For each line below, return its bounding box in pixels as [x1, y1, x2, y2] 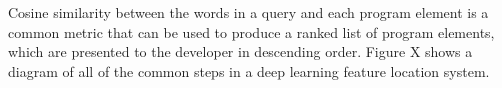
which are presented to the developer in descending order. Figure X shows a [8, 41, 473, 62]
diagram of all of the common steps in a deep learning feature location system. [8, 60, 490, 81]
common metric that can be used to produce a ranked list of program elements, [8, 21, 495, 42]
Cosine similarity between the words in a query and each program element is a [8, 2, 489, 22]
